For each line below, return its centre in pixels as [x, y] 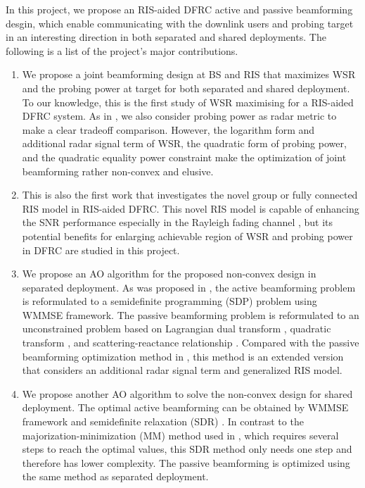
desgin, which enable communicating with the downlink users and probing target [180, 23]
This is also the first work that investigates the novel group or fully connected [190, 195]
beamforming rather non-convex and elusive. [118, 171]
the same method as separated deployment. [115, 476]
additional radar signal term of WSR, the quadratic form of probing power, [184, 143]
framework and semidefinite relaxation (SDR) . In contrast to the [163, 421]
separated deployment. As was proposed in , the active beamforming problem [189, 287]
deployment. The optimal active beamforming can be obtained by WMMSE [185, 407]
